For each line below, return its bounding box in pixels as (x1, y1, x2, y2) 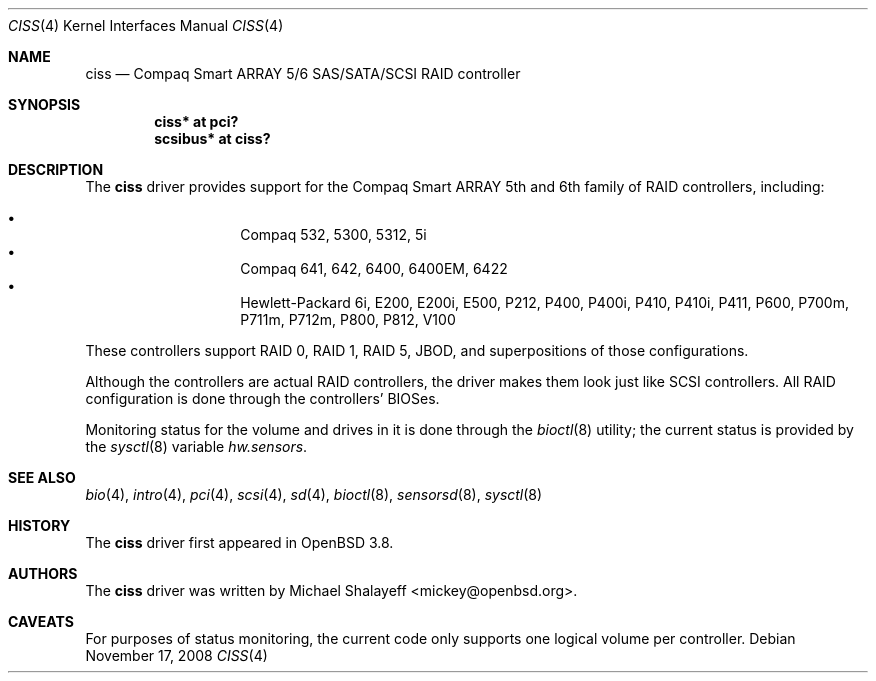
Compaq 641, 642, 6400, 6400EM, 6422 (240, 260, 508, 277)
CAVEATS (8, 613, 74, 630)
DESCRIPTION (8, 161, 104, 178)
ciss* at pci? (154, 113, 239, 130)
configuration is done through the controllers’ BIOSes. (85, 390, 440, 407)
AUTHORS (8, 565, 78, 582)
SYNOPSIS (8, 96, 81, 113)
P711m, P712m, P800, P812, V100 (240, 311, 456, 328)
